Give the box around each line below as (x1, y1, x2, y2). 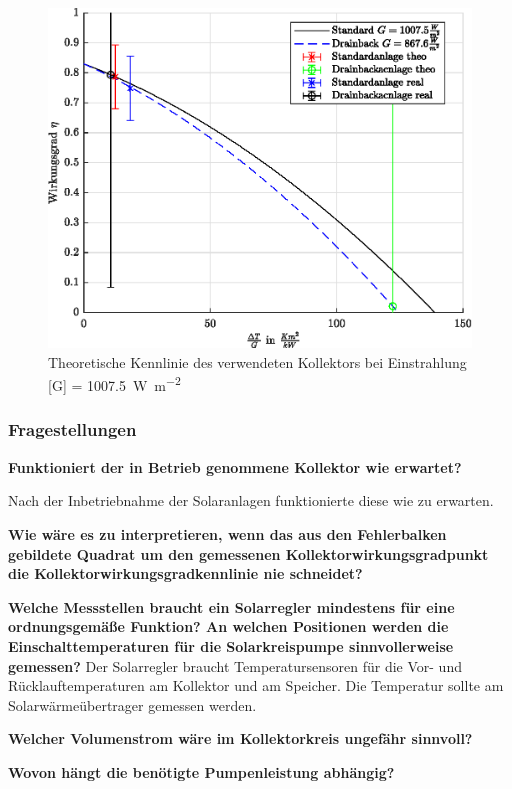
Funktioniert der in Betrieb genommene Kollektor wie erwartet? (8, 456, 462, 477)
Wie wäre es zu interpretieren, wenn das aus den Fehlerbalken (8, 523, 447, 544)
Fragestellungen (8, 417, 137, 442)
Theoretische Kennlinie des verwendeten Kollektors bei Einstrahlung (48, 351, 467, 372)
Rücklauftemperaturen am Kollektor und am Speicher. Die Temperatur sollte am (8, 675, 504, 696)
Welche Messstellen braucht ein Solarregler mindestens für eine (8, 596, 455, 617)
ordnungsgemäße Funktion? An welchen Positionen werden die (8, 616, 449, 637)
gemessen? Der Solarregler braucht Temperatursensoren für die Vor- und (8, 655, 462, 676)
